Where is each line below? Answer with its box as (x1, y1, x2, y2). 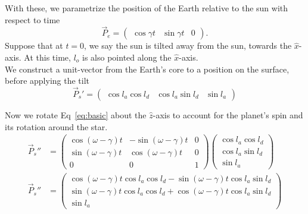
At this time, (24, 51, 71, 63)
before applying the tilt (5, 74, 90, 87)
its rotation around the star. (5, 120, 108, 133)
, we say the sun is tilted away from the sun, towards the (84, 39, 292, 52)
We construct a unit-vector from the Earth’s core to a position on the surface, (5, 62, 290, 75)
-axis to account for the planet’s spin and (153, 109, 303, 121)
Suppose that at (5, 39, 63, 52)
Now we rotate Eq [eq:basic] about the (5, 109, 147, 121)
